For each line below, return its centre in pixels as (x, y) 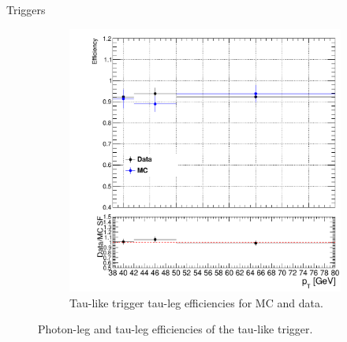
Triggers (26, 9)
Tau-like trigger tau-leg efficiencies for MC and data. (196, 302)
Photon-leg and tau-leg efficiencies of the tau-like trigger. (175, 329)
